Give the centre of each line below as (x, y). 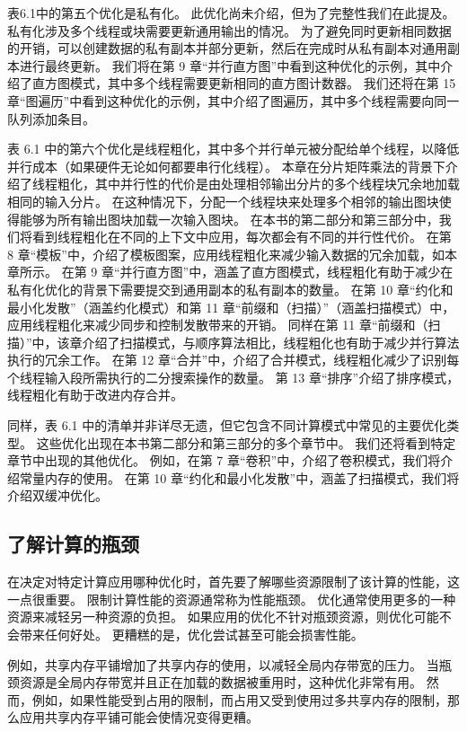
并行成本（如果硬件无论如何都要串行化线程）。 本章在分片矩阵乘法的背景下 (226, 166)
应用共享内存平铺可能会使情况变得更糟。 (139, 717)
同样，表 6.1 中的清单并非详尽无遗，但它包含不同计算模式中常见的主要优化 (227, 425)
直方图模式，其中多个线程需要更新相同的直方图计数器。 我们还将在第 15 (244, 83)
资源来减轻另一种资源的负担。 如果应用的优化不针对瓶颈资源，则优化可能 (223, 617)
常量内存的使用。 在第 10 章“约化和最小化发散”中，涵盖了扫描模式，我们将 (239, 477)
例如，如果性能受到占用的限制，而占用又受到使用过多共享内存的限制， (239, 699)
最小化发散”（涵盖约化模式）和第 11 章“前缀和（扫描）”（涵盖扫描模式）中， (231, 307)
